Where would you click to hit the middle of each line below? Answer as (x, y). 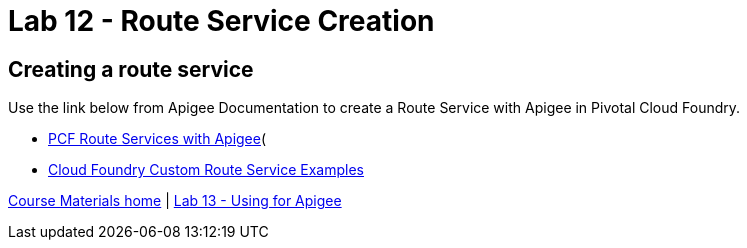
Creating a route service (131, 69)
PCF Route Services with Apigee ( (157, 139)
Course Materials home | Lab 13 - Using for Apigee (175, 201)
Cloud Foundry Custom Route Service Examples (206, 170)
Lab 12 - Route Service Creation (221, 21)
